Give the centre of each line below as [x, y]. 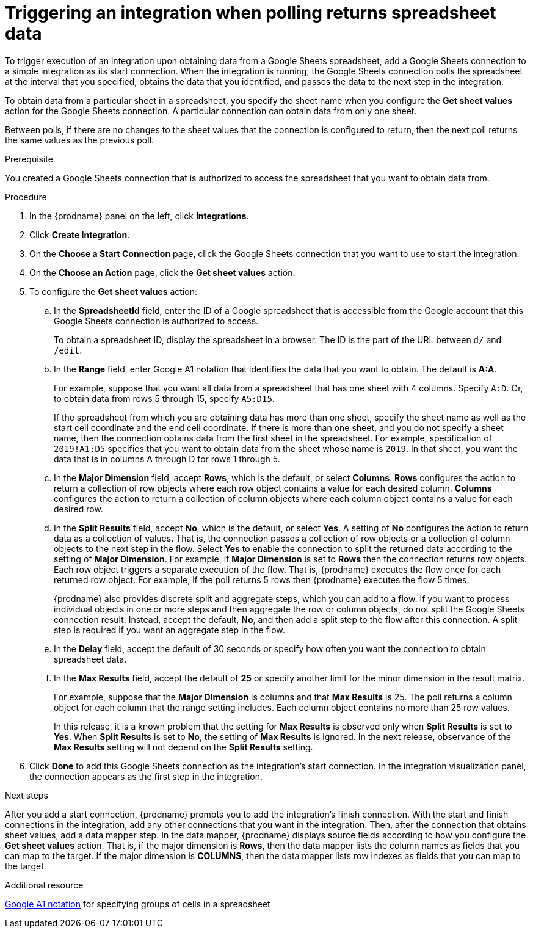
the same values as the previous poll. [80, 140]
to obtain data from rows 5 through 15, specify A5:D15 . [164, 398]
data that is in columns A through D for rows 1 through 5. [167, 459]
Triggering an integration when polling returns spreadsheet [251, 13]
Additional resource [44, 885]
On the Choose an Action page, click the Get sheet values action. [162, 272]
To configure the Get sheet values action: [113, 291]
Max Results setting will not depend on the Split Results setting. [183, 747]
